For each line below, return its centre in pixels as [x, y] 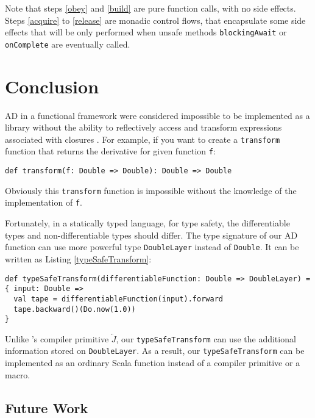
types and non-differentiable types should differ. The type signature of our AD [151, 235]
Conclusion [52, 86]
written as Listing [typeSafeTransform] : [78, 258]
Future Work [47, 407]
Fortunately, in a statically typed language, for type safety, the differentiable [147, 223]
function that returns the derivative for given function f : [110, 151]
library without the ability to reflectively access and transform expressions [143, 127]
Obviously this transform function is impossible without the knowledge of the [151, 190]
